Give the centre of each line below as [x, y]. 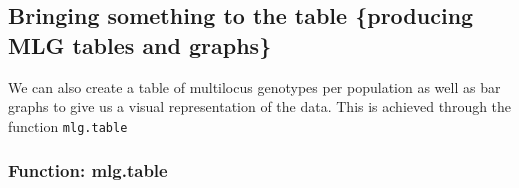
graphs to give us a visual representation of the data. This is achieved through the [260, 106]
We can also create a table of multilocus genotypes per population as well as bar [254, 86]
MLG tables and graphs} [140, 44]
